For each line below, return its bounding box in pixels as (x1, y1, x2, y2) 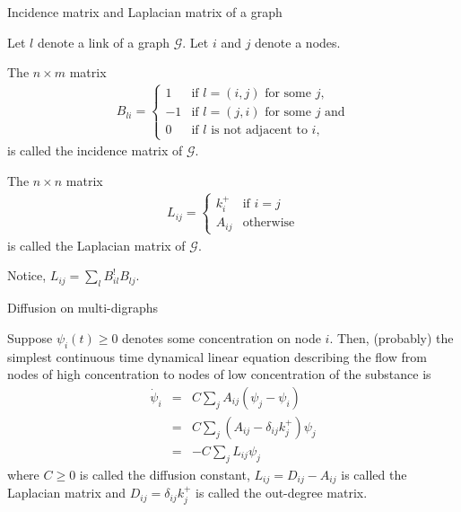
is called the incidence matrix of (7, 141, 183, 160)
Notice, (7, 266, 47, 285)
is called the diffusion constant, (79, 464, 250, 483)
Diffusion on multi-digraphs (7, 298, 159, 317)
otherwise (242, 216, 295, 230)
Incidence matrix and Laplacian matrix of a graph (7, 3, 283, 21)
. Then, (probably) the (329, 328, 454, 347)
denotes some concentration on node (122, 328, 321, 347)
